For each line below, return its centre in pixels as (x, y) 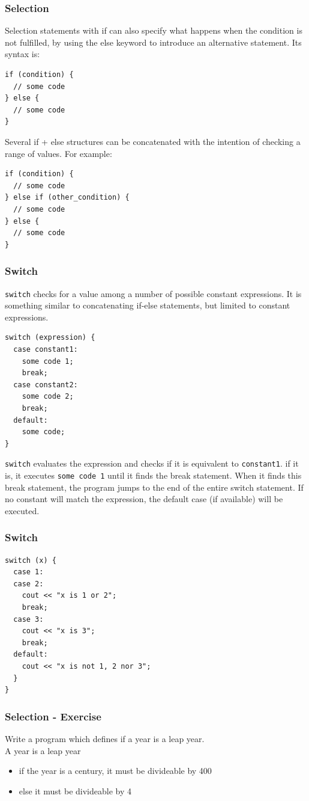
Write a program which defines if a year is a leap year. (105, 738)
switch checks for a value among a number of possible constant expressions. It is (153, 293)
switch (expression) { (50, 338)
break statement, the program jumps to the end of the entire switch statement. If (154, 487)
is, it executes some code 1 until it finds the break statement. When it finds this (153, 475)
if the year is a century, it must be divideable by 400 (115, 771)
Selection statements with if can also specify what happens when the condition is (154, 30)
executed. (22, 510)
